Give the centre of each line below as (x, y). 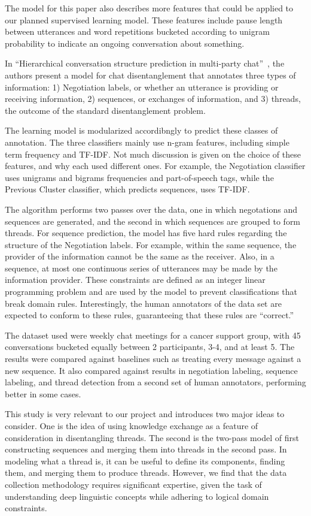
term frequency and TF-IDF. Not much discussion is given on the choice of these (153, 154)
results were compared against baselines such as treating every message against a (153, 359)
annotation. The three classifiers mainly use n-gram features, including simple (147, 142)
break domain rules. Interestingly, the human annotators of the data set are (143, 303)
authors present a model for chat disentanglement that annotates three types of (150, 75)
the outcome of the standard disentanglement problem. (105, 110)
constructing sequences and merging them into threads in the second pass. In (146, 449)
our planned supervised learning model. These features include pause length (144, 19)
